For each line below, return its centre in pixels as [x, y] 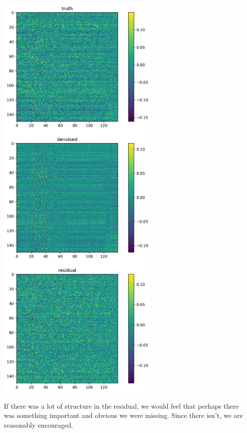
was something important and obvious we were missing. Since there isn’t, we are [123, 415]
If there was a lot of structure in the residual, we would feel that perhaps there [121, 406]
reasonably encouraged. [39, 424]
